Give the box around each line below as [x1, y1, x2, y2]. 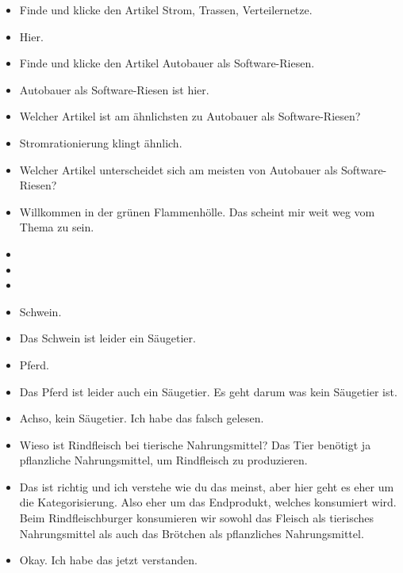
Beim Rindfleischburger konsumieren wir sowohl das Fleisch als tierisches [19, 510, 374, 526]
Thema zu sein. [19, 219, 94, 235]
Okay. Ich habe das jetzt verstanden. [19, 552, 198, 568]
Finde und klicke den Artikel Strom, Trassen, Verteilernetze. [19, 2, 313, 17]
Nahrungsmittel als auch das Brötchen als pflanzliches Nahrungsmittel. [19, 525, 364, 541]
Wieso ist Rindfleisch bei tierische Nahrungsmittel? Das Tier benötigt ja [19, 436, 371, 453]
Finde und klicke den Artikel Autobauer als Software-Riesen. [19, 55, 315, 71]
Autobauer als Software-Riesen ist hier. [19, 81, 209, 97]
